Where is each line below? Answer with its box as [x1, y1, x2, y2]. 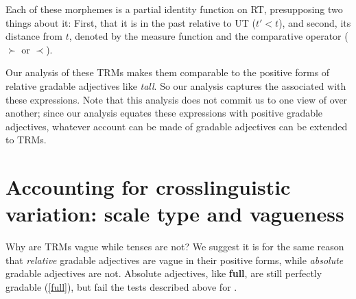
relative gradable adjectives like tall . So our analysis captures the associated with [5, 78, 346, 93]
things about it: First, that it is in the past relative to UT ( [5, 15, 256, 29]
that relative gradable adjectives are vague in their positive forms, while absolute [5, 252, 344, 267]
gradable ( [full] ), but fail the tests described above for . [5, 280, 237, 294]
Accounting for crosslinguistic [5, 173, 291, 201]
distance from [5, 29, 62, 43]
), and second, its [278, 15, 351, 29]
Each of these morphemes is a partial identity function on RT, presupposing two [5, 2, 343, 16]
